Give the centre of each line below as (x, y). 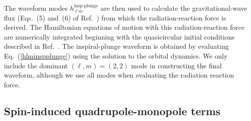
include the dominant (36, 65)
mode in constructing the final (176, 65)
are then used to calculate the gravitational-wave (174, 8)
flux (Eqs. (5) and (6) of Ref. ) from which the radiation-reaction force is (115, 17)
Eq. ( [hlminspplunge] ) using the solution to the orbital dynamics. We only (116, 55)
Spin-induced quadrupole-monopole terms (112, 111)
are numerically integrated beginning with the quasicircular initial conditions (119, 36)
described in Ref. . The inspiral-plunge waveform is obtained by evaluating (116, 46)
